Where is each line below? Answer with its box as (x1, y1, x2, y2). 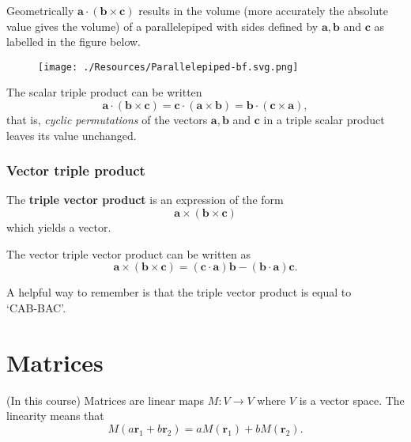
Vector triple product (6, 161, 145, 180)
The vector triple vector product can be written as (6, 245, 251, 262)
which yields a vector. (6, 219, 111, 236)
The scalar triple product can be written (6, 84, 202, 100)
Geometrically (6, 2, 74, 18)
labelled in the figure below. (6, 33, 141, 50)
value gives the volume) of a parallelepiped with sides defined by (6, 17, 319, 34)
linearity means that (6, 407, 104, 424)
